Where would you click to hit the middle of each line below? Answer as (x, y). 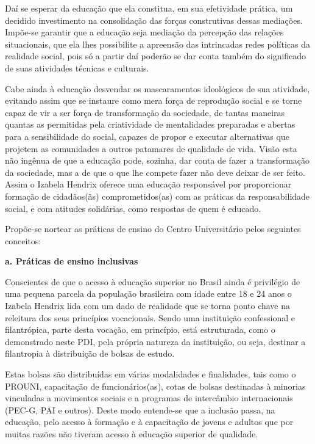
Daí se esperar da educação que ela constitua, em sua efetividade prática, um (149, 8)
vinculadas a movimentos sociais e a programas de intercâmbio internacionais (149, 398)
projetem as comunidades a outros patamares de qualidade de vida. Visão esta (151, 148)
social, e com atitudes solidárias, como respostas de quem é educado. (133, 208)
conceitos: (23, 240)
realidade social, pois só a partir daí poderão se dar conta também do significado (156, 56)
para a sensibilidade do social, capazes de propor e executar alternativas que (147, 136)
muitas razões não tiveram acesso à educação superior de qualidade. (132, 434)
